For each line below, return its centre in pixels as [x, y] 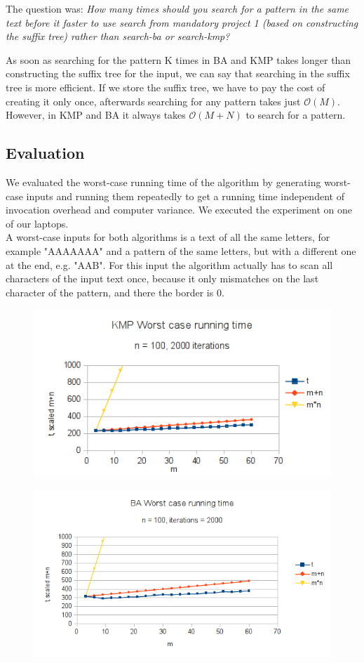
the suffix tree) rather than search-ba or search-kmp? [118, 36]
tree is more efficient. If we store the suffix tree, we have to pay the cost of [166, 87]
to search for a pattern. [296, 115]
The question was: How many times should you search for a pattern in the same [177, 8]
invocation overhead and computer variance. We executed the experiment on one [179, 210]
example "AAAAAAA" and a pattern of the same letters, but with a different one [181, 250]
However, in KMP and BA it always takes [96, 115]
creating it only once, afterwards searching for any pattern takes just [153, 101]
